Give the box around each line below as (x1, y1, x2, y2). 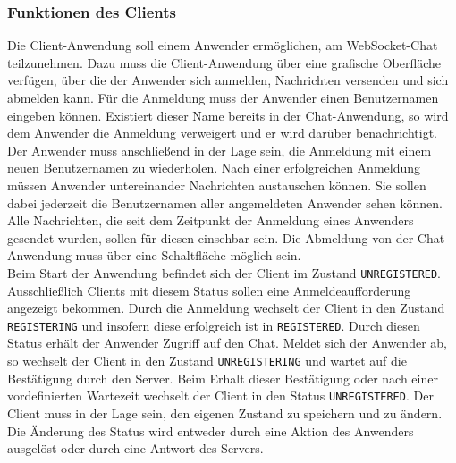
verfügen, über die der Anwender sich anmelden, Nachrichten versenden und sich (7, 71, 449, 89)
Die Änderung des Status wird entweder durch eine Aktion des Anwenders (7, 421, 414, 440)
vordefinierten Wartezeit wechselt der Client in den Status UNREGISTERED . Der (7, 386, 434, 405)
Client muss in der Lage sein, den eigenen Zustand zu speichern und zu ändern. (7, 403, 443, 422)
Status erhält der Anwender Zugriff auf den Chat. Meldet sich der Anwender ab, (7, 333, 447, 352)
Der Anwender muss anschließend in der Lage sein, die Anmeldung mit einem (7, 140, 432, 159)
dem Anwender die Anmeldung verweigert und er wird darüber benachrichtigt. (7, 123, 438, 142)
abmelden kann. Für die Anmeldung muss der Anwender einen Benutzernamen (7, 88, 439, 106)
